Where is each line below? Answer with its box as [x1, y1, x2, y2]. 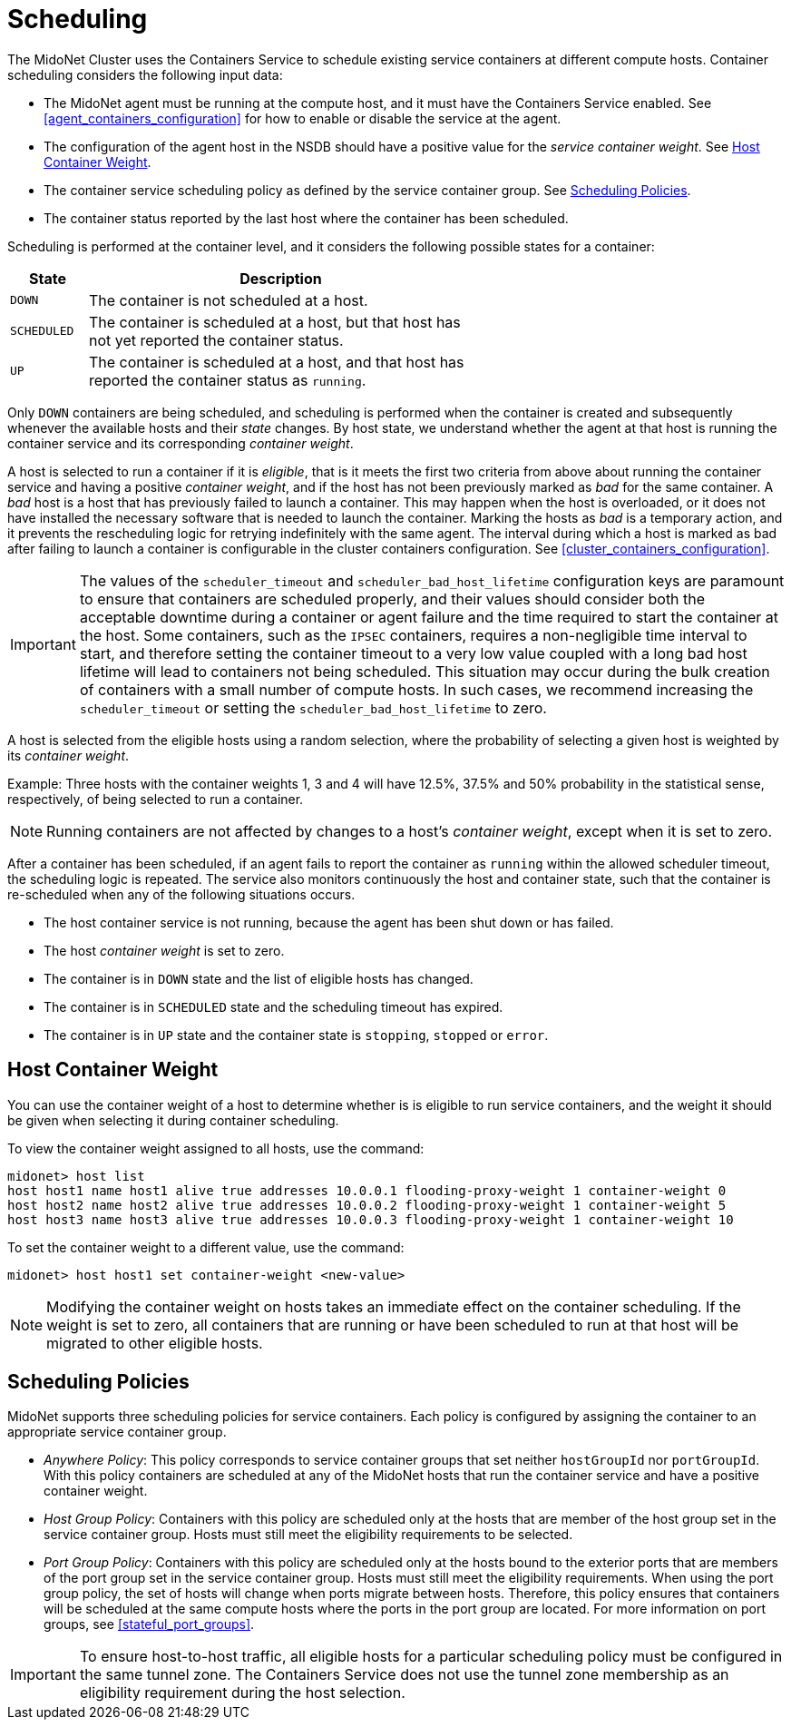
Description [239, 269, 322, 288]
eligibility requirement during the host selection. [79, 1683, 405, 1702]
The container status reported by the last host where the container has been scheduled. [44, 210, 569, 226]
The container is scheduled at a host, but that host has [88, 312, 461, 331]
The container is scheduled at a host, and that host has [88, 352, 464, 371]
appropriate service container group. [7, 1424, 227, 1440]
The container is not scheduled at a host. [88, 290, 368, 309]
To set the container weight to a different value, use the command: [7, 1239, 405, 1255]
